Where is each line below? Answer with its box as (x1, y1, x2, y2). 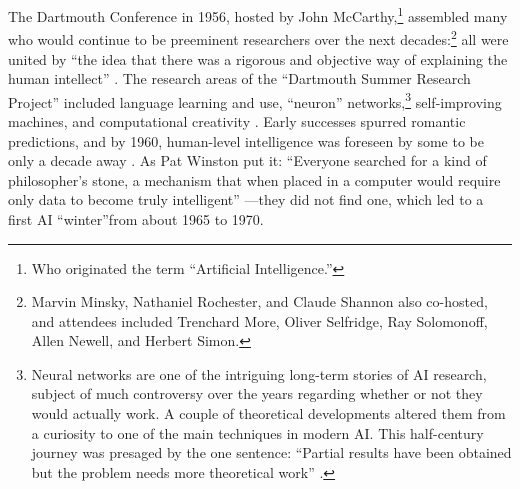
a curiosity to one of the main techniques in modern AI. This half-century (31, 422, 484, 443)
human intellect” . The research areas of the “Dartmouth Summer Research (8, 68, 471, 89)
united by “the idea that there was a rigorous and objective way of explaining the (8, 48, 508, 69)
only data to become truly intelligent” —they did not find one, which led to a (8, 189, 484, 210)
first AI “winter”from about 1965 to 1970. (8, 208, 264, 229)
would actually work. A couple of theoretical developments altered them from (31, 403, 506, 424)
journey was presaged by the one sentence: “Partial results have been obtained (31, 442, 512, 463)
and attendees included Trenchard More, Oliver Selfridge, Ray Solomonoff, (31, 310, 488, 331)
